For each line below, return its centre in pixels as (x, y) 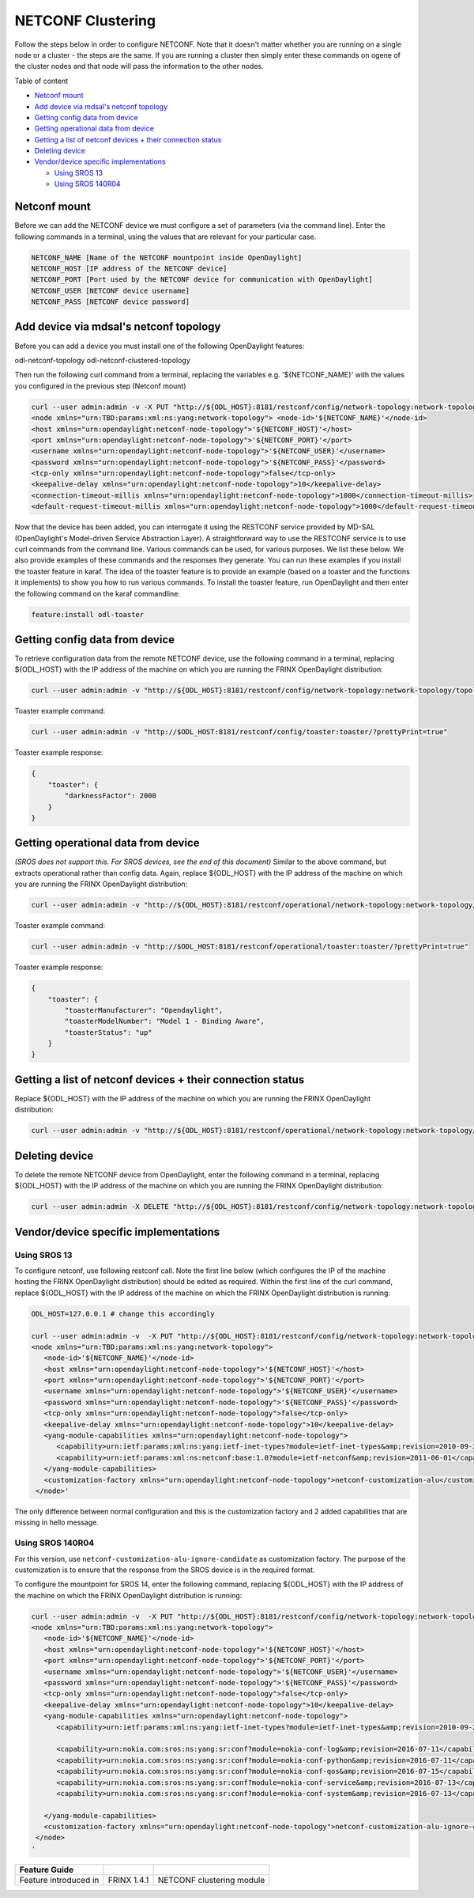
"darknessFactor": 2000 (111, 796)
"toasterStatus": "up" (109, 1032)
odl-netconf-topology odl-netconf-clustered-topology (103, 360)
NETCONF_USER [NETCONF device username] (110, 290)
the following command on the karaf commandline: (98, 593)
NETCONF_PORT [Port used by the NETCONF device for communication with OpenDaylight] (202, 280)
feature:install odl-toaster (88, 614)
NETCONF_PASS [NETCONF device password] (110, 302)
